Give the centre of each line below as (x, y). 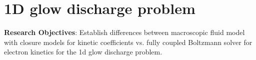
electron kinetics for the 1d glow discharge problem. (83, 52)
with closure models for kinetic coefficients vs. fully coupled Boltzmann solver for (128, 42)
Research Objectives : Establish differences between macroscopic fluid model (124, 32)
